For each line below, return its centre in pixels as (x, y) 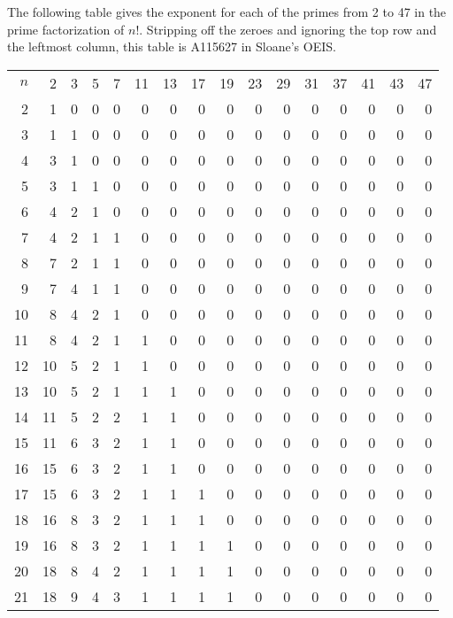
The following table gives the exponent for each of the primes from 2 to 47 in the (227, 12)
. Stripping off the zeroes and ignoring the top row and (288, 29)
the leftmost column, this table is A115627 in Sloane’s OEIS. (172, 46)
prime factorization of (66, 29)
